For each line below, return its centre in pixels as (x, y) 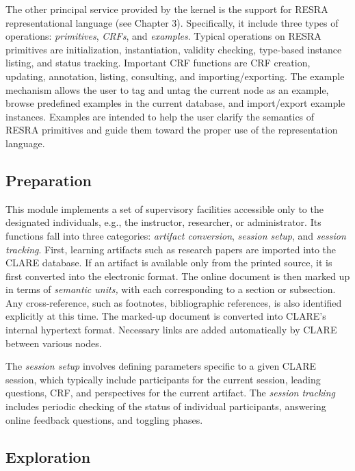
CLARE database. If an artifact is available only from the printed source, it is (169, 263)
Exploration (48, 456)
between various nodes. (54, 343)
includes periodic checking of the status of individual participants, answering (166, 406)
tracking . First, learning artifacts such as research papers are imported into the (171, 249)
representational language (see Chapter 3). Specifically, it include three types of (172, 22)
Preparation (49, 180)
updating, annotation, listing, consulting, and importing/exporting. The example (175, 76)
